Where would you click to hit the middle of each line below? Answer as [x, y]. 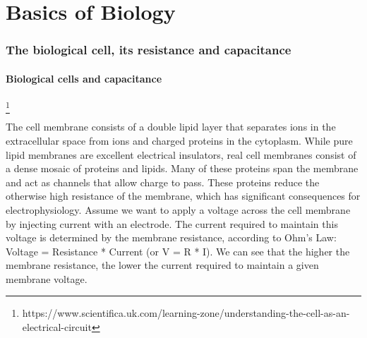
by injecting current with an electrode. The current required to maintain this [172, 223]
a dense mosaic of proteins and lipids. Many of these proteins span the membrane [182, 168]
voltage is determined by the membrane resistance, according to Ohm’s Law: [171, 237]
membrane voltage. [47, 278]
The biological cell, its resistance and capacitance [149, 50]
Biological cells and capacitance [84, 78]
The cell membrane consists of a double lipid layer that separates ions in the [171, 127]
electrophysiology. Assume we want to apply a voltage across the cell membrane [178, 209]
